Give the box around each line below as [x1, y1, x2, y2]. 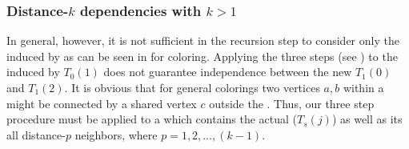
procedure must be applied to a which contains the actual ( [6, 111, 298, 127]
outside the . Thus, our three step [209, 95, 375, 111]
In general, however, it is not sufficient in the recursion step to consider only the [6, 32, 399, 49]
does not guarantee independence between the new [103, 63, 352, 80]
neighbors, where [74, 126, 158, 143]
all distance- [6, 126, 66, 143]
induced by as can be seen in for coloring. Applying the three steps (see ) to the [6, 47, 398, 64]
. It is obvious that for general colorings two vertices [64, 79, 320, 95]
